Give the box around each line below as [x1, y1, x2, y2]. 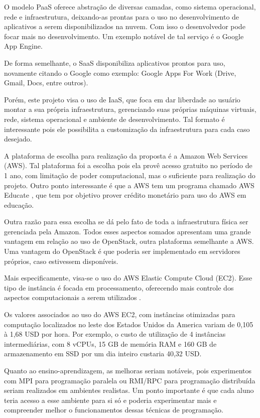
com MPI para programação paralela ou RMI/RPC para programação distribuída [4, 375, 255, 385]
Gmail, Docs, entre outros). [4, 77, 88, 88]
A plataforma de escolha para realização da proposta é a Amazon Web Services [4, 150, 248, 161]
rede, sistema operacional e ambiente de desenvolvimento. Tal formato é [4, 113, 225, 124]
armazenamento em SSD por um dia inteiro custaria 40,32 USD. [4, 348, 202, 359]
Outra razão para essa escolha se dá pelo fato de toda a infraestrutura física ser [4, 216, 248, 227]
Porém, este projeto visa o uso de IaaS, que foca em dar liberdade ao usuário [4, 94, 240, 104]
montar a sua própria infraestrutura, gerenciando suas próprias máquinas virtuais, [4, 104, 256, 114]
